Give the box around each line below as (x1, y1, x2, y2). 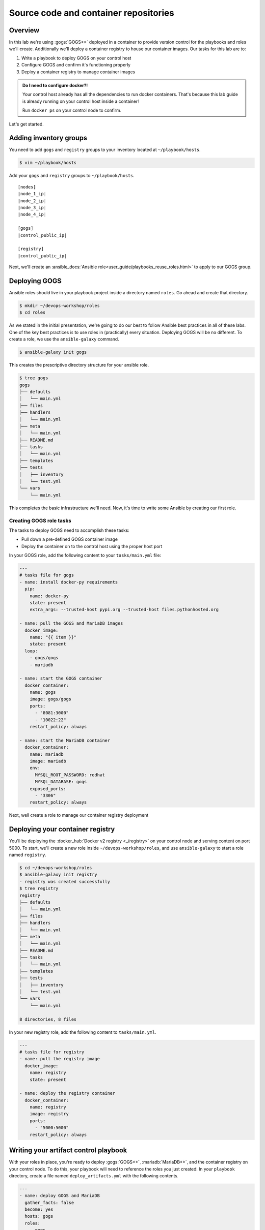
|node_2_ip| (18, 198, 47, 204)
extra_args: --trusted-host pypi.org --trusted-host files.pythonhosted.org (29, 607, 219, 613)
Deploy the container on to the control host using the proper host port (21, 543, 162, 549)
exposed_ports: (29, 786, 66, 792)
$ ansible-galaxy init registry (19, 872, 98, 878)
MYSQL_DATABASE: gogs (35, 779, 87, 785)
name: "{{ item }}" (29, 634, 77, 640)
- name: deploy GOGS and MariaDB (19, 1193, 100, 1199)
